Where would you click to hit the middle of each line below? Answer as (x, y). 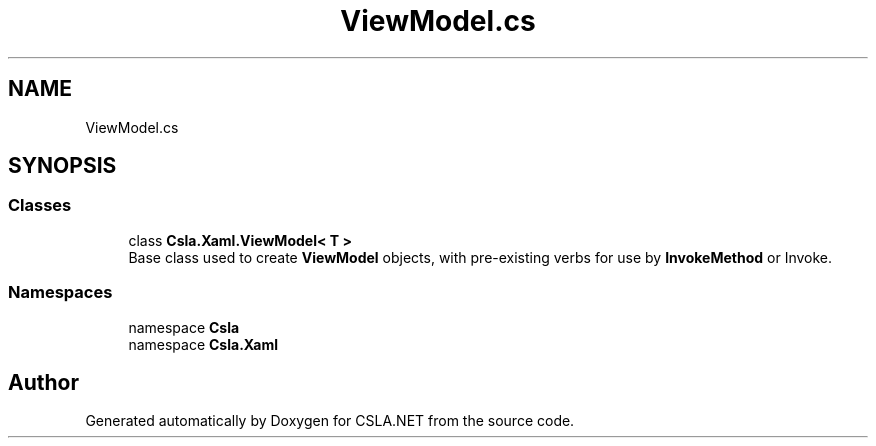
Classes (40, 205)
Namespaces (60, 292)
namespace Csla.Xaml (203, 344)
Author (43, 382)
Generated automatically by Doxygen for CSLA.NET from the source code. (330, 421)
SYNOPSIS (62, 166)
